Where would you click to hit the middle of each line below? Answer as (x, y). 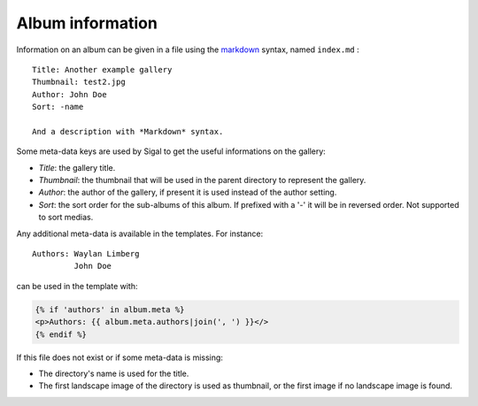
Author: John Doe (69, 94)
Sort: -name (58, 107)
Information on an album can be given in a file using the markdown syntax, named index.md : (188, 50)
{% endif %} (61, 334)
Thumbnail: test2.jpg (79, 82)
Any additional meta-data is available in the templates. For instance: (140, 234)
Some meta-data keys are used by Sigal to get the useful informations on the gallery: (171, 151)
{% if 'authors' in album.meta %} (110, 309)
